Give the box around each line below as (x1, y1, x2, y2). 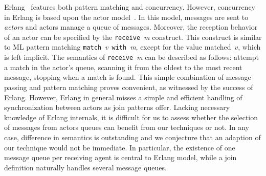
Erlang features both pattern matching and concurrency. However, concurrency (4, 2, 256, 12)
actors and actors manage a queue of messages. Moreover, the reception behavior (4, 21, 258, 32)
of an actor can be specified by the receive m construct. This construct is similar (4, 31, 262, 42)
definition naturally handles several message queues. (4, 162, 167, 172)
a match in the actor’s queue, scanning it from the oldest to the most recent (4, 61, 242, 72)
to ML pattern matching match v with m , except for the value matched (4, 41, 231, 52)
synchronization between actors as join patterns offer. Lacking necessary (4, 102, 230, 113)
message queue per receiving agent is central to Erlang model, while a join (4, 152, 237, 163)
